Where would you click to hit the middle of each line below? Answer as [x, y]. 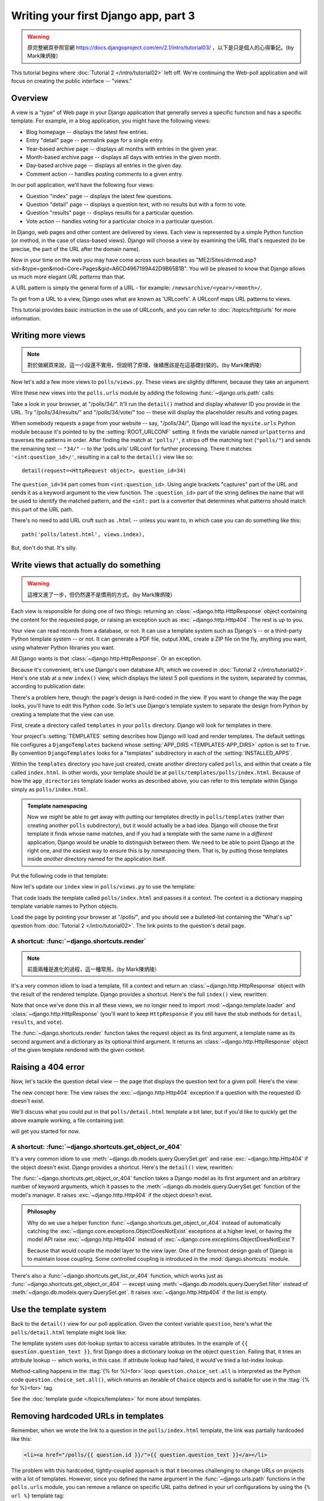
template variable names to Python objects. [65, 906]
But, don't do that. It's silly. [44, 548]
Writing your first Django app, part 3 [103, 16]
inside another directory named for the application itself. [97, 859]
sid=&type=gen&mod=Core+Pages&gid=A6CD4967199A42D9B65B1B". [100, 268]
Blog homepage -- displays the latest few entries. [87, 131]
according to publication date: [48, 686]
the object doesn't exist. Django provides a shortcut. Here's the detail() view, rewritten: [122, 1167]
